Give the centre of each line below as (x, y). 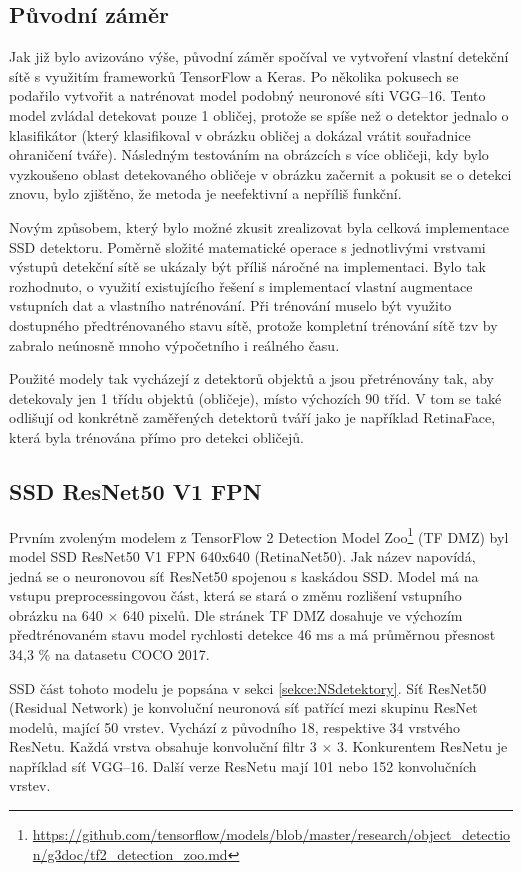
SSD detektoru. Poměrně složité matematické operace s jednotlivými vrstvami (247, 246)
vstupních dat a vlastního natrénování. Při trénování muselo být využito (230, 305)
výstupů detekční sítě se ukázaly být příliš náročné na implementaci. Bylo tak (247, 266)
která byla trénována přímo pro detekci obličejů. (156, 436)
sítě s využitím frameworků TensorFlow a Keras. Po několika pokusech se (234, 75)
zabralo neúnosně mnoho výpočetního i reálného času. (174, 344)
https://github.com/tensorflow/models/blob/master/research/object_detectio (271, 834)
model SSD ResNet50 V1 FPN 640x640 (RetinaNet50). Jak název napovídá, (242, 555)
